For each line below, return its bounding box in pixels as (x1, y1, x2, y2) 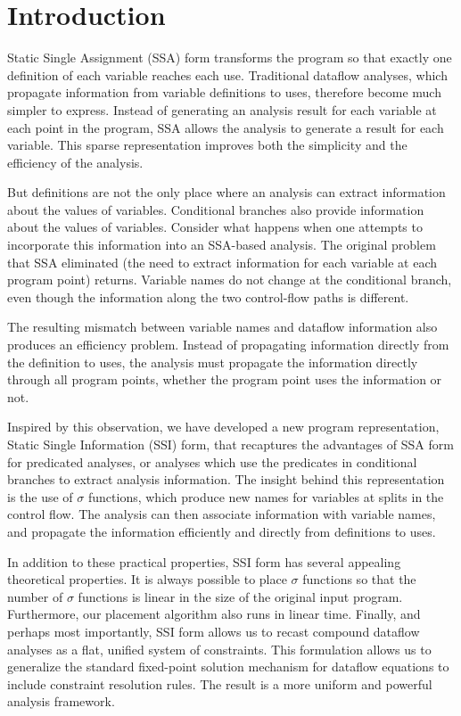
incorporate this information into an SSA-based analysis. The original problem (7, 235, 436, 254)
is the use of (7, 487, 73, 506)
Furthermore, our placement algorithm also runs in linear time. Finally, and (7, 605, 421, 623)
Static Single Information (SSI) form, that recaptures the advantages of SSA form (7, 435, 454, 453)
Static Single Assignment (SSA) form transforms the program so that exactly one (7, 48, 452, 67)
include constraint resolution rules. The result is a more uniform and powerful (7, 674, 432, 693)
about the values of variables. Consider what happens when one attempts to (7, 218, 423, 236)
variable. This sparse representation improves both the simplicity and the (7, 136, 407, 154)
